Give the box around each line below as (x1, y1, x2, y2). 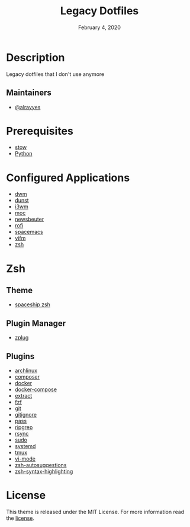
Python (14, 150, 33, 157)
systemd (14, 443, 36, 449)
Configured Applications (6, 171, 130, 185)
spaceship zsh (14, 301, 50, 308)
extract (14, 392, 33, 399)
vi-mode (14, 455, 36, 462)
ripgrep (14, 424, 33, 431)
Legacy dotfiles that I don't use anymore (6, 70, 105, 78)
